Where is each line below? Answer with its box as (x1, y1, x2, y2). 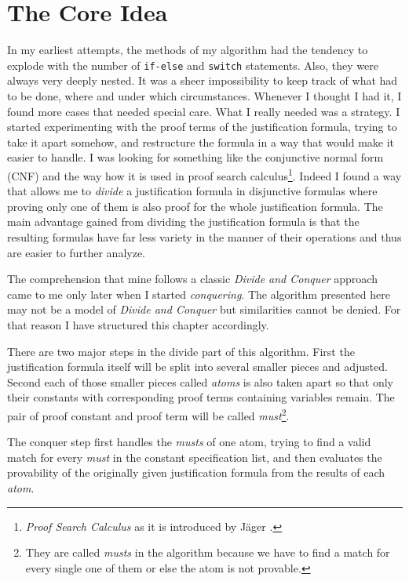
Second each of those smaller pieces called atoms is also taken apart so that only (7, 373, 394, 390)
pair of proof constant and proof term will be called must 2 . (7, 405, 290, 423)
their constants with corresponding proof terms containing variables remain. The (7, 389, 395, 405)
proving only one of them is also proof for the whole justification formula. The (7, 198, 383, 214)
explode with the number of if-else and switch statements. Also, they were (7, 56, 378, 73)
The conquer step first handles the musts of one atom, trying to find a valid (7, 434, 371, 450)
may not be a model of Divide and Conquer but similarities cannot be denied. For (7, 301, 401, 318)
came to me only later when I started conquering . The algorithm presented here (7, 285, 390, 302)
